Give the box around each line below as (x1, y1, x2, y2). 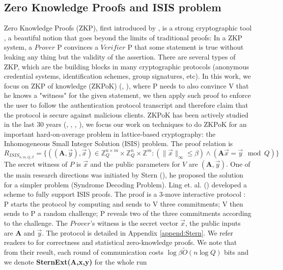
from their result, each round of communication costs (4, 246, 164, 257)
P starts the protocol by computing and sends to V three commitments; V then (4, 198, 243, 209)
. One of (226, 159, 251, 169)
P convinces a (57, 42, 98, 52)
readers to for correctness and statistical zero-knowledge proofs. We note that (4, 237, 237, 247)
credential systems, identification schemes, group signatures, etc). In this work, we (4, 71, 251, 81)
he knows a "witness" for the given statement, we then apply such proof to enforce (4, 90, 251, 100)
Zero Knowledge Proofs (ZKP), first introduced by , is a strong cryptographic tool (4, 23, 252, 33)
